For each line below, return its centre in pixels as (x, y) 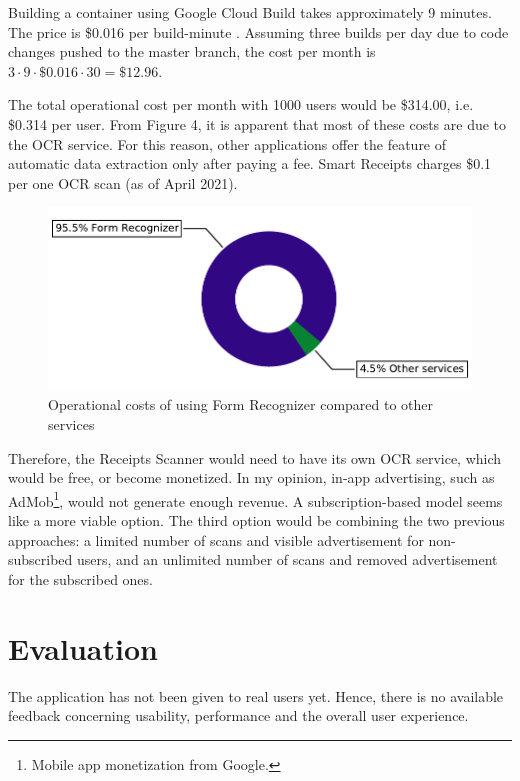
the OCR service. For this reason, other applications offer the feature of (227, 143)
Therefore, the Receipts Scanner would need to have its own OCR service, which (255, 457)
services (71, 424)
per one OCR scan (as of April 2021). (123, 182)
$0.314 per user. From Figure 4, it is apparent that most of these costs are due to (257, 123)
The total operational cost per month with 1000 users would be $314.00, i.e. (241, 104)
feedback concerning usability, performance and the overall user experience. (238, 715)
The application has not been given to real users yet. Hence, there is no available (256, 695)
